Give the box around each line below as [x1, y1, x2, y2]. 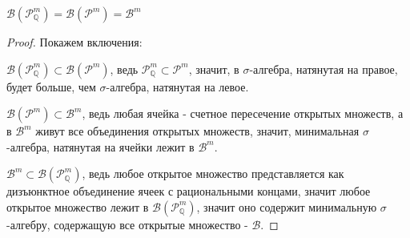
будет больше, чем [6, 78, 96, 95]
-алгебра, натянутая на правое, [249, 60, 398, 77]
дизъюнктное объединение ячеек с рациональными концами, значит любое [6, 183, 371, 200]
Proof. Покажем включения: [6, 34, 143, 50]
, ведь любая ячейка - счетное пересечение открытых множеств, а [82, 105, 404, 122]
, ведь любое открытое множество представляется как [82, 165, 344, 182]
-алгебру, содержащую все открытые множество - [6, 216, 248, 232]
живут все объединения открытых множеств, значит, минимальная [35, 123, 360, 139]
